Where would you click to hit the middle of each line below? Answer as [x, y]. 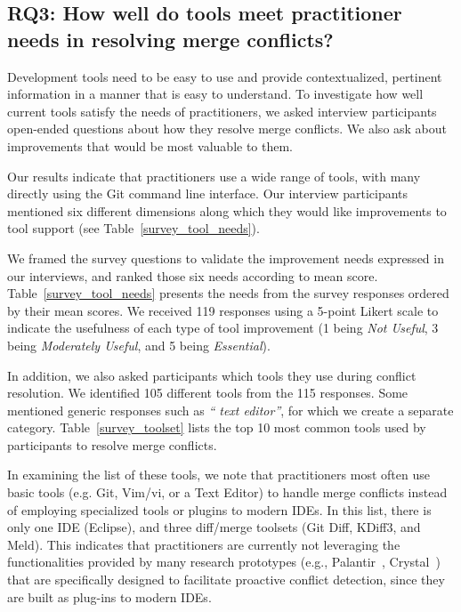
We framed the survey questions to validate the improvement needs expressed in [226, 258]
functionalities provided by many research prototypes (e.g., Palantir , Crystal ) [224, 562]
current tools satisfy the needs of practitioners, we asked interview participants [222, 111]
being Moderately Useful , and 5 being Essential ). [139, 345]
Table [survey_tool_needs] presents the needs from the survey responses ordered [228, 293]
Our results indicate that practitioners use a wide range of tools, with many [214, 176]
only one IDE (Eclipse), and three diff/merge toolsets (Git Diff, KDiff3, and [214, 527]
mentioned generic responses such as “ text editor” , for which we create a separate [230, 410]
